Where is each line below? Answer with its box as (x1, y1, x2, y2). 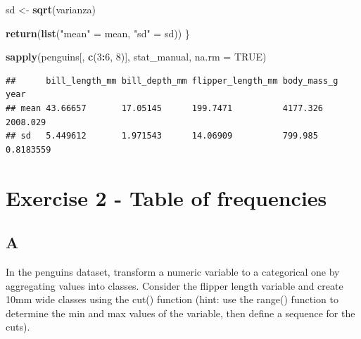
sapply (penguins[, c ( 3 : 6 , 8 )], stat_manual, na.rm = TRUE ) (6, 49, 267, 64)
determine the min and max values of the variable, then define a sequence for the (6, 305, 355, 320)
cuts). (6, 319, 30, 334)
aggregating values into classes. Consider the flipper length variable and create (6, 278, 343, 293)
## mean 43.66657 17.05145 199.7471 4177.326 (6, 103, 324, 113)
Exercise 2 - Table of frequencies (6, 183, 327, 212)
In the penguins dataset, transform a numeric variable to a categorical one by (6, 264, 340, 279)
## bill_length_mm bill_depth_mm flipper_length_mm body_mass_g (6, 75, 338, 86)
